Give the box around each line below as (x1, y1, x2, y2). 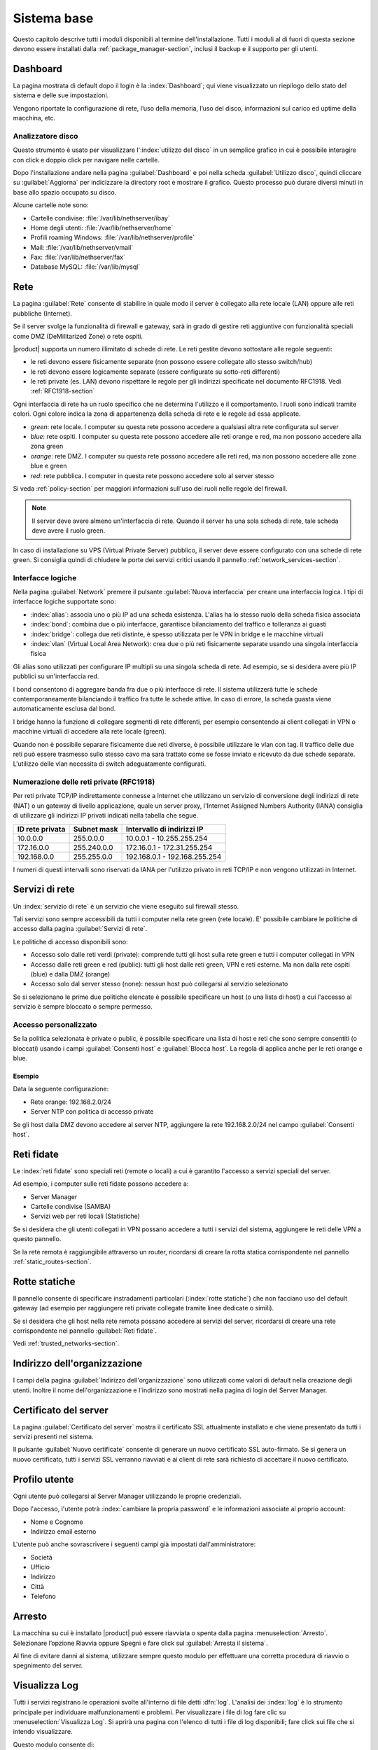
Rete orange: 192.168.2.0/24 (30, 1098, 111, 1106)
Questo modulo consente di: (13, 1740, 94, 1749)
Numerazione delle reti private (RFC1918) (13, 777, 155, 787)
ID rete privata (17, 824, 66, 834)
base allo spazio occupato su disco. (13, 188, 117, 196)
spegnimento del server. (13, 1661, 83, 1669)
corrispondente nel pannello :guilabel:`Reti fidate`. (13, 1326, 157, 1335)
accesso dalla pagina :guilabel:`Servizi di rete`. (13, 925, 148, 933)
